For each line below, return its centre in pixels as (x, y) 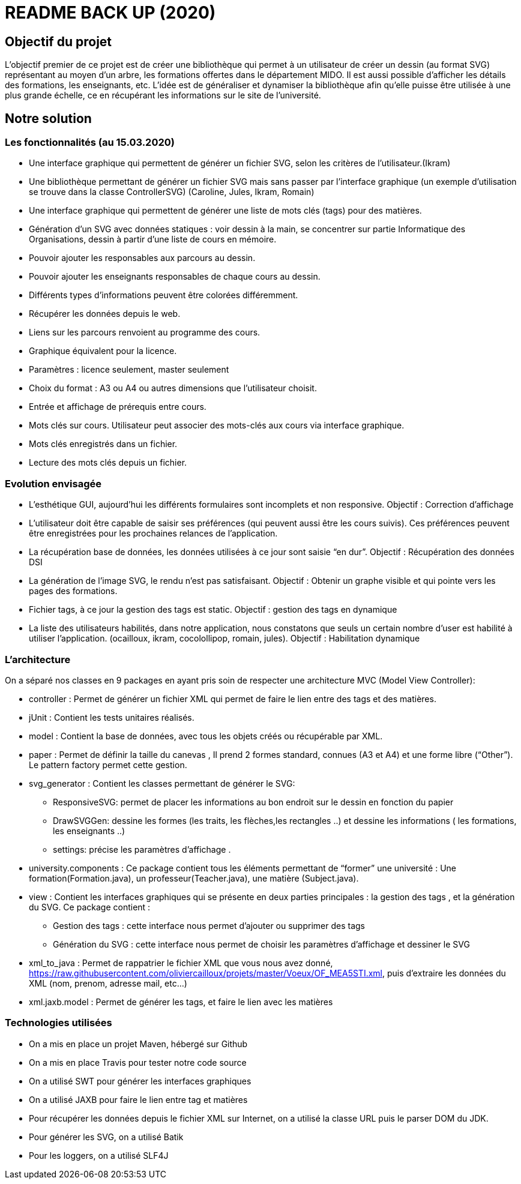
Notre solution (48, 118)
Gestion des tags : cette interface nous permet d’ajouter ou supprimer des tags (209, 925)
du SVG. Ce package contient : (90, 907)
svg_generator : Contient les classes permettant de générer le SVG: (162, 783)
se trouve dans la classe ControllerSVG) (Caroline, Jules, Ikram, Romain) (172, 192)
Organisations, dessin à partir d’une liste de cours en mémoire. (153, 239)
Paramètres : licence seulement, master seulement (129, 370)
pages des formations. (73, 591)
